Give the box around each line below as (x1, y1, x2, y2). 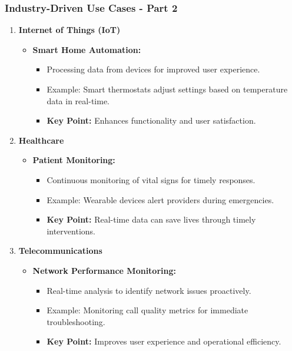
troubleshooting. (47, 315, 105, 327)
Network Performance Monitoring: (32, 264, 176, 276)
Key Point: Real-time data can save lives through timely (47, 213, 256, 226)
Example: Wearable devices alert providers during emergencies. (47, 193, 274, 206)
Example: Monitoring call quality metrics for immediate (47, 304, 248, 316)
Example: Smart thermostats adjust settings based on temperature (47, 83, 288, 95)
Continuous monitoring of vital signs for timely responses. (47, 173, 255, 186)
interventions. (47, 224, 95, 237)
